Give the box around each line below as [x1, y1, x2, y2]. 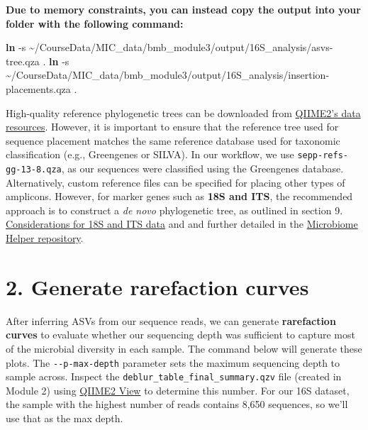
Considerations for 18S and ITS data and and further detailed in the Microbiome [6, 216, 358, 231]
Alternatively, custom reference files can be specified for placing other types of [6, 175, 345, 189]
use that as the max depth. [6, 411, 123, 426]
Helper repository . [6, 231, 84, 246]
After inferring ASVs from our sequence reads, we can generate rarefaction [6, 313, 336, 328]
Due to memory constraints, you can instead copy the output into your [6, 2, 361, 16]
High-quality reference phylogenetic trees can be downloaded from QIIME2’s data [6, 105, 361, 120]
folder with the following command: [6, 16, 184, 31]
